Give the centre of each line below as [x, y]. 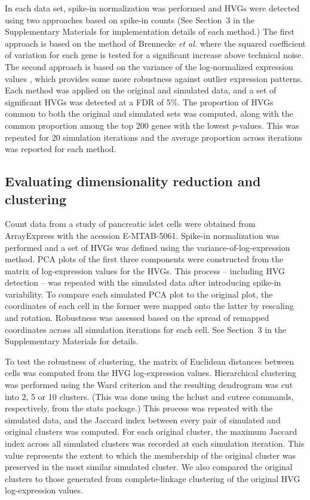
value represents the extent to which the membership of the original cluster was [151, 455]
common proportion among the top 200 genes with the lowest [117, 125]
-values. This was [268, 125]
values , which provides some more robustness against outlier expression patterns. [154, 78]
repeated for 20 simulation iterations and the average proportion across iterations [154, 137]
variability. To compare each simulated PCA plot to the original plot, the [139, 294]
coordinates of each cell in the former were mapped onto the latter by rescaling [149, 306]
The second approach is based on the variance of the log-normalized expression [149, 66]
